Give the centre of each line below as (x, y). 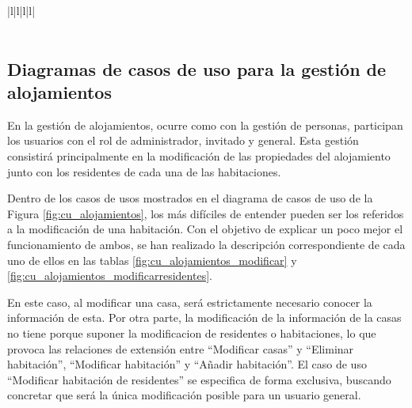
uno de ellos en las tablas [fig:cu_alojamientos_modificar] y (152, 260)
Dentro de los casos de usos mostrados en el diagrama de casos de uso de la (190, 198)
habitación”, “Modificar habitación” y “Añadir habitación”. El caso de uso (187, 364)
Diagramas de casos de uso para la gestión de (197, 68)
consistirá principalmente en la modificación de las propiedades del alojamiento (199, 155)
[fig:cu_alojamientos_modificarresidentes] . (110, 276)
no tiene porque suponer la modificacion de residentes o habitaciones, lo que (192, 332)
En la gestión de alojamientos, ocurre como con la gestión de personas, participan (205, 125)
